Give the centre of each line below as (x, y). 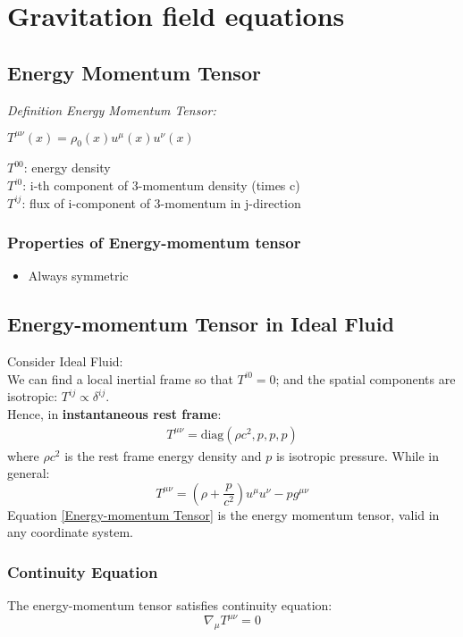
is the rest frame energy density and (163, 455)
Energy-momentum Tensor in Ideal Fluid (201, 324)
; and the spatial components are (366, 378)
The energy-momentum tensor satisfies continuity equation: (170, 605)
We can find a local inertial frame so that (120, 378)
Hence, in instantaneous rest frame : (114, 414)
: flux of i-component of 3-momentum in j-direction (161, 202)
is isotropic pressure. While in (358, 455)
